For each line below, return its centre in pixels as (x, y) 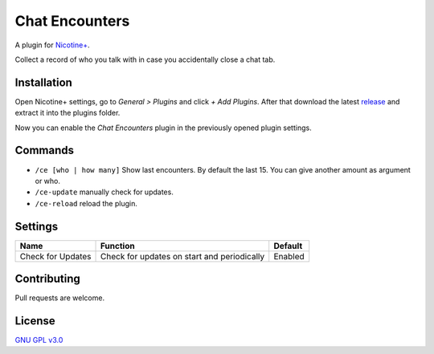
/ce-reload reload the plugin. (86, 203)
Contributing (47, 279)
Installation (43, 82)
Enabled (289, 256)
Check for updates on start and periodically (183, 256)
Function (118, 246)
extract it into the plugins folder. (68, 113)
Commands (45, 151)
